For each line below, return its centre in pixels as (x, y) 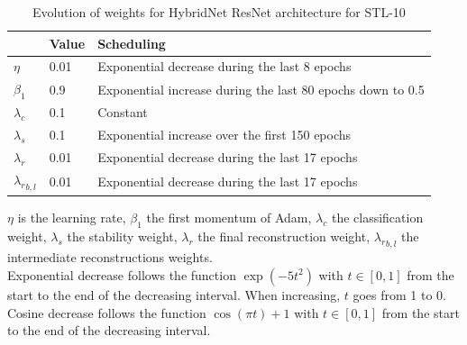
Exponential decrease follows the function (122, 274)
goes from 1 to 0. (399, 294)
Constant (123, 112)
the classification (377, 217)
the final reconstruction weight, (284, 236)
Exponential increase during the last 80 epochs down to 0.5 (261, 89)
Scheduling (132, 43)
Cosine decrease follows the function (107, 312)
